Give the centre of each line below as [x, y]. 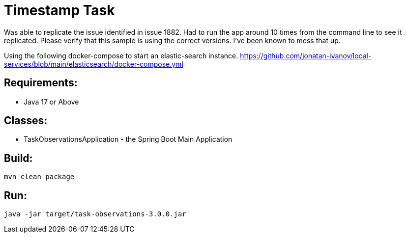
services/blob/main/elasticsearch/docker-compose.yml [94, 64]
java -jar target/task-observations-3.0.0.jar [95, 214]
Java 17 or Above [51, 102]
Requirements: [41, 83]
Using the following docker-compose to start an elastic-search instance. [121, 55]
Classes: [26, 121]
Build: [18, 158]
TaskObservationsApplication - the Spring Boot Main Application [128, 139]
